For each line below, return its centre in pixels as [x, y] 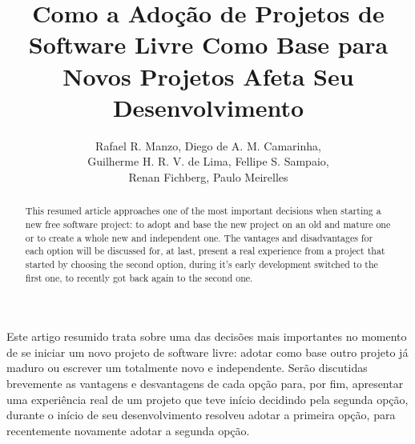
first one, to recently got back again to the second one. [139, 277]
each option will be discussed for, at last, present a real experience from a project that [205, 251]
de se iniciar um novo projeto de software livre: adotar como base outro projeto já [207, 352]
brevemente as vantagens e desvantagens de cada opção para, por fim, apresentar [205, 383]
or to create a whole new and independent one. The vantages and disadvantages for [199, 237]
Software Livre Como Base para [208, 44]
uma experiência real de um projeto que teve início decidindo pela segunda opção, [207, 399]
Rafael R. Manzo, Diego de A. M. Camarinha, [208, 145]
